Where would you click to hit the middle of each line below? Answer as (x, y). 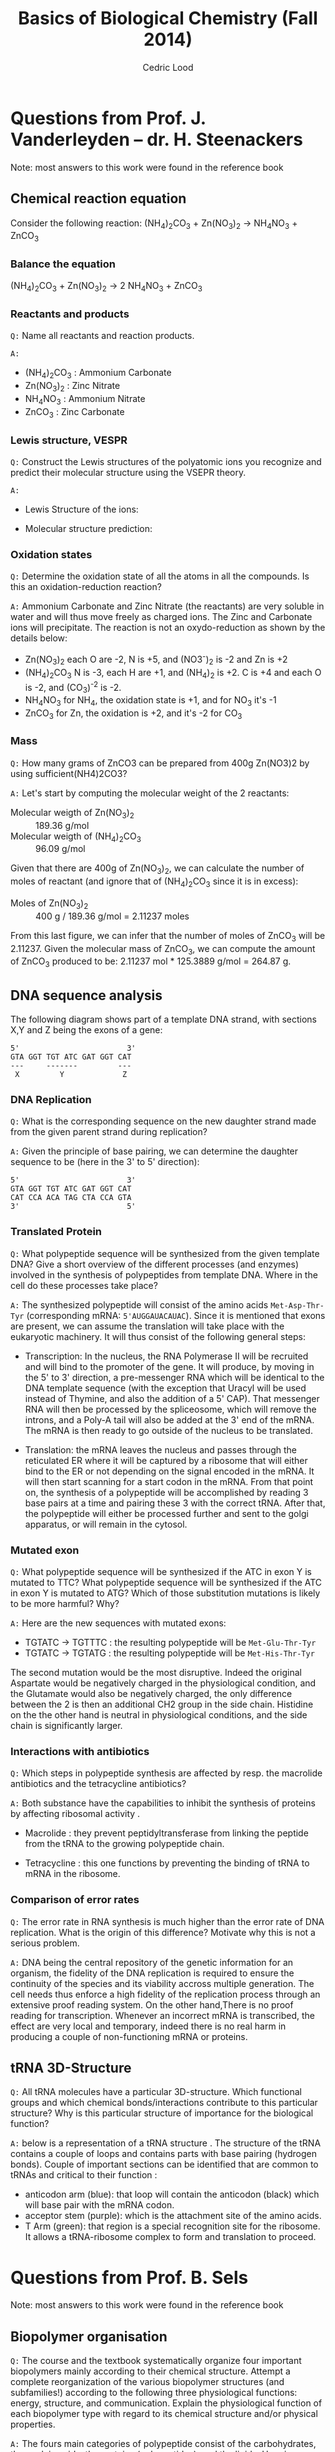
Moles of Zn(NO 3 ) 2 (49, 904)
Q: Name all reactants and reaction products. (102, 336)
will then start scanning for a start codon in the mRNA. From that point (169, 1481)
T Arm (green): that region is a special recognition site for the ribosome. (172, 2226)
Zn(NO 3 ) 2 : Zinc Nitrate (72, 387)
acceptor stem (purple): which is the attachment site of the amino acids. (173, 2216)
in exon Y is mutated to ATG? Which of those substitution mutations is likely (165, 1593)
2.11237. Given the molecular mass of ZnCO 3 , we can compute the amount (163, 949)
